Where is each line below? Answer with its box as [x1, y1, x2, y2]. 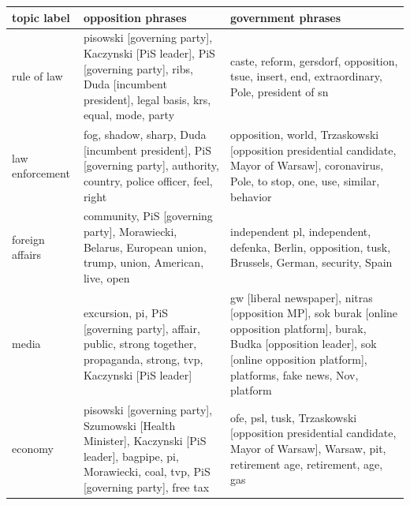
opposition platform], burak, [230, 320, 367, 336]
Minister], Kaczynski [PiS [83, 432, 207, 449]
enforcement [12, 165, 70, 181]
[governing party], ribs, [83, 60, 193, 77]
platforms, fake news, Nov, [230, 366, 359, 383]
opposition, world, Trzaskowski [230, 126, 379, 143]
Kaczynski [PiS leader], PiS [83, 44, 215, 61]
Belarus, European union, [83, 238, 207, 255]
